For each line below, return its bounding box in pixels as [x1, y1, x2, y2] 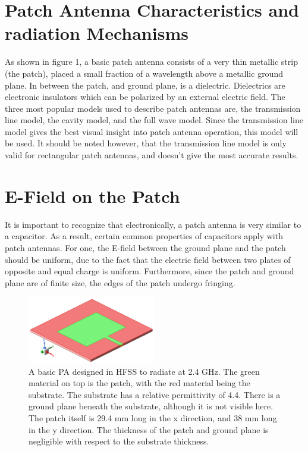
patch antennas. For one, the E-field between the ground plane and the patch [5, 241, 286, 253]
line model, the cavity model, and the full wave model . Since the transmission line [5, 114, 303, 126]
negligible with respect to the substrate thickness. [29, 435, 209, 447]
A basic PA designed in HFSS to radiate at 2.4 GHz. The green [29, 365, 260, 377]
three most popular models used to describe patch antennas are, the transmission [5, 102, 301, 114]
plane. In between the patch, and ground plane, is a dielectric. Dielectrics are [5, 79, 285, 91]
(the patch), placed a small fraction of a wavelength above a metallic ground [5, 67, 283, 79]
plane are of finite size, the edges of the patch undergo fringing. [5, 276, 235, 289]
